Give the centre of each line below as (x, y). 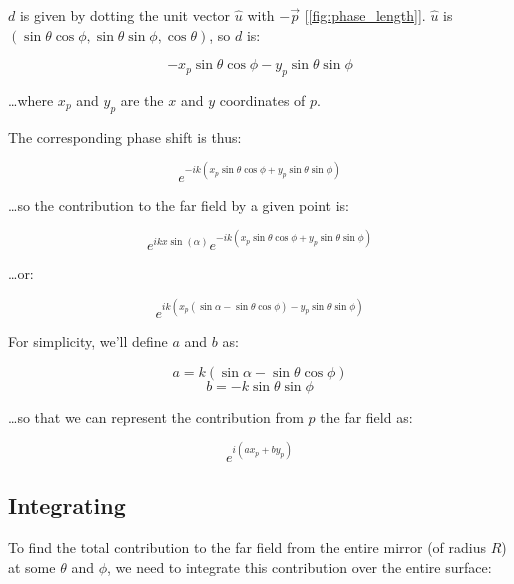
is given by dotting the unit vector (125, 15)
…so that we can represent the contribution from (156, 416)
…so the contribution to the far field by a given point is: (178, 204)
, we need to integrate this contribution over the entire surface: (299, 566)
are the (142, 99)
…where (31, 99)
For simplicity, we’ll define (88, 341)
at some (32, 566)
